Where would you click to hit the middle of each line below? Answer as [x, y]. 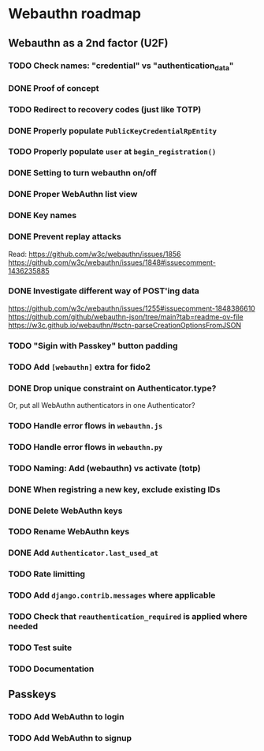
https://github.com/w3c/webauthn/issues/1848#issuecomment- [112, 262]
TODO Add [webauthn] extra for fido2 [80, 367]
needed [23, 627]
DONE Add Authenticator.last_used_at [84, 553]
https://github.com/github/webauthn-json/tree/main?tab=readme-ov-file [126, 316]
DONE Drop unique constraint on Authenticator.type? [112, 388]
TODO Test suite [40, 647]
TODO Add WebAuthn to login [66, 717]
